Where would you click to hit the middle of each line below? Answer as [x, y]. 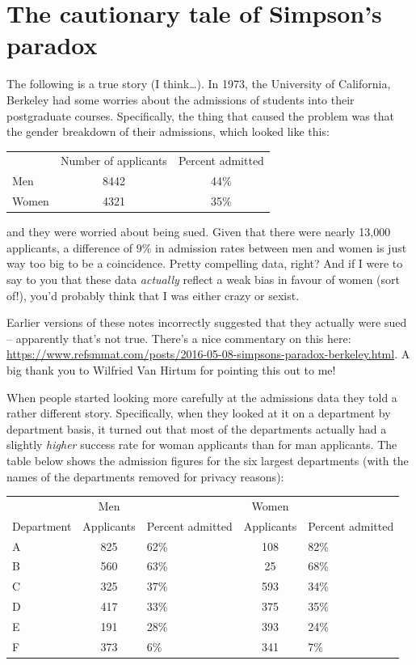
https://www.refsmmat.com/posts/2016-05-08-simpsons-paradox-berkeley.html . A [208, 354]
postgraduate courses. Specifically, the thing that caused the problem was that [201, 115]
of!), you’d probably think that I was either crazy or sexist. [153, 295]
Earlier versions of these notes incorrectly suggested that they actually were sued [207, 322]
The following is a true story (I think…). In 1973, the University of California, [199, 84]
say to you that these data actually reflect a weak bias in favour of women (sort [204, 279]
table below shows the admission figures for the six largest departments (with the [208, 460]
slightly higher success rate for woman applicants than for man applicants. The [202, 445]
